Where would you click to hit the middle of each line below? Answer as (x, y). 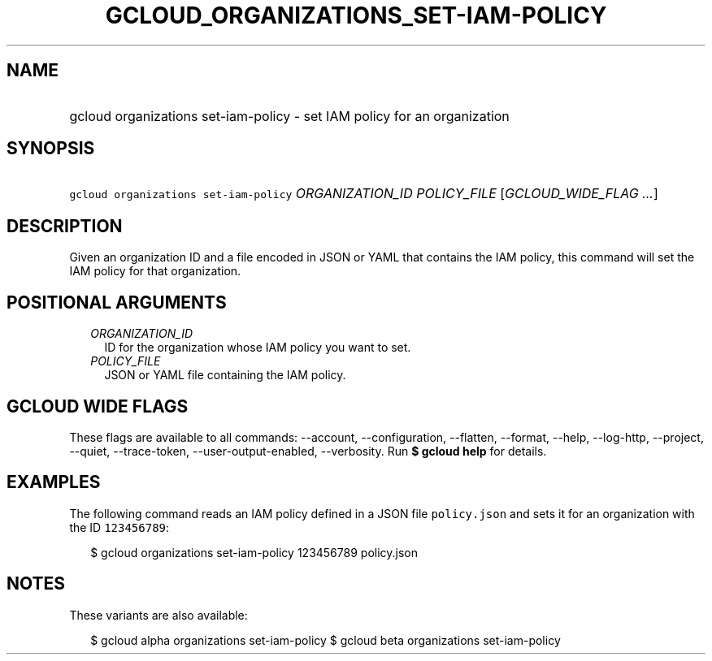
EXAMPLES (54, 482)
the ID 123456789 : (119, 527)
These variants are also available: (158, 615)
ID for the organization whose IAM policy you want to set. (258, 348)
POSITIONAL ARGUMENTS (117, 302)
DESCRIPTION (65, 226)
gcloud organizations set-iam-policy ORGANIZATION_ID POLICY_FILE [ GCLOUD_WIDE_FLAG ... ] (364, 194)
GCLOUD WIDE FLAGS (98, 406)
